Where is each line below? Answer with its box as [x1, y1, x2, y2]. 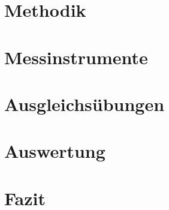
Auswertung [4, 139, 105, 163]
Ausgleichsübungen [4, 91, 165, 116]
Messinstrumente [4, 44, 148, 69]
